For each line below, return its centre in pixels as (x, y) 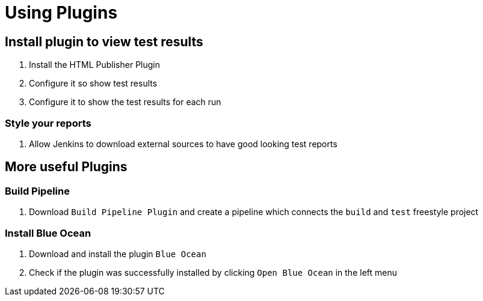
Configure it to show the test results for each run (125, 102)
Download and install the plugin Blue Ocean (118, 254)
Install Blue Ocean (48, 233)
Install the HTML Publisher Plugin (95, 65)
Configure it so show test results (93, 84)
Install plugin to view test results (104, 41)
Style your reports (48, 123)
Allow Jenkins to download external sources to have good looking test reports (183, 144)
